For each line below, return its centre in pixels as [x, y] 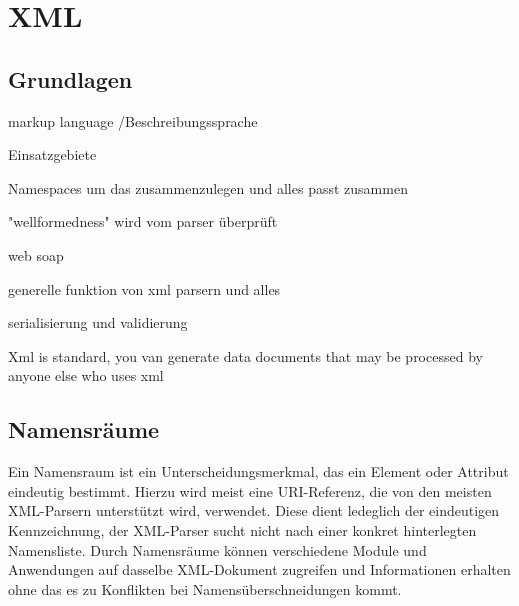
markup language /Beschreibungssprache [133, 120]
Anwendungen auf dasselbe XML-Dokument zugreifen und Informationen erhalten [259, 569]
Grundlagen [70, 78]
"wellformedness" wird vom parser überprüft [143, 221]
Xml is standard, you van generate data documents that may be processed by [245, 355]
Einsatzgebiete [52, 154]
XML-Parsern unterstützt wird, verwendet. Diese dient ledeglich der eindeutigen [254, 510]
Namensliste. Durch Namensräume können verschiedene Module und [217, 549]
